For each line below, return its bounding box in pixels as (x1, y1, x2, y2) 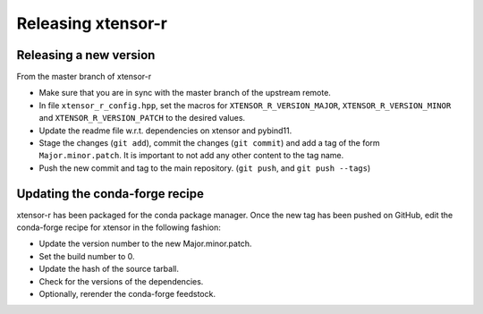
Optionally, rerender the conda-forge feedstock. (38, 289, 216, 300)
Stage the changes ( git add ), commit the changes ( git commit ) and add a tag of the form (38, 138, 380, 149)
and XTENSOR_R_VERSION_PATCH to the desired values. (38, 113, 246, 123)
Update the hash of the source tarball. (38, 264, 179, 275)
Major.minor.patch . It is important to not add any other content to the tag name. (38, 150, 344, 161)
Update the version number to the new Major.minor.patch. (38, 238, 252, 250)
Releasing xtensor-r (16, 13, 168, 33)
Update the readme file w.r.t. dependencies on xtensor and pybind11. (38, 125, 292, 136)
